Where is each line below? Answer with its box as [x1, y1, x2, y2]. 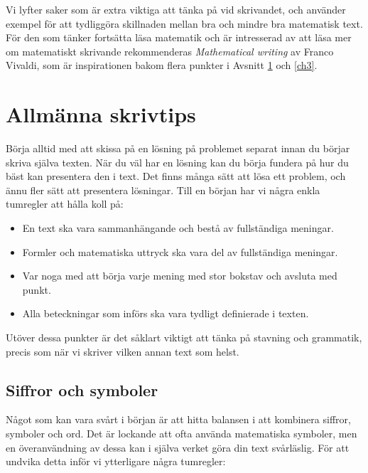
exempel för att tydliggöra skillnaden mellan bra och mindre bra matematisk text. [6, 16, 363, 31]
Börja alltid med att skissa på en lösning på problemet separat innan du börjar [6, 141, 350, 156]
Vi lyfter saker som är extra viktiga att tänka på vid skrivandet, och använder [6, 2, 346, 16]
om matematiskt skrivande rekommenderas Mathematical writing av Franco [6, 43, 334, 58]
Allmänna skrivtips [6, 100, 196, 129]
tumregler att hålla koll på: [6, 196, 124, 211]
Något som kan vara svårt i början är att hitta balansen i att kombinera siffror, [6, 412, 351, 427]
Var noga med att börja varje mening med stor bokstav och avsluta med [22, 268, 337, 283]
